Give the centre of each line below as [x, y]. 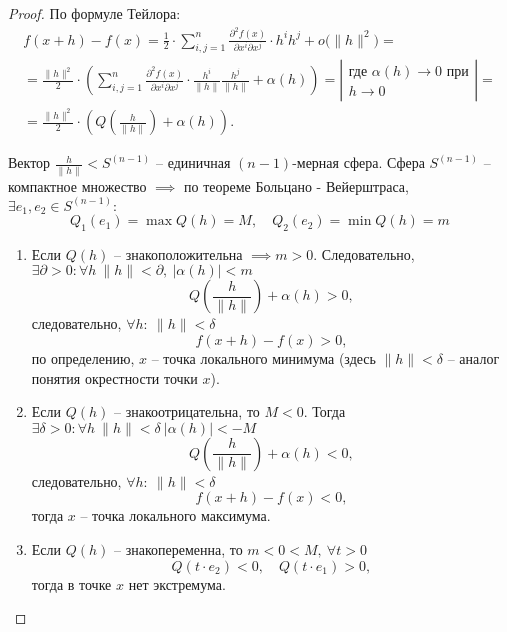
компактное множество [77, 185]
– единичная [193, 162]
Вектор [29, 162]
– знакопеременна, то [178, 549]
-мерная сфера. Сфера [358, 162]
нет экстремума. [177, 583]
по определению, [83, 358]
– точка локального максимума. [175, 515]
